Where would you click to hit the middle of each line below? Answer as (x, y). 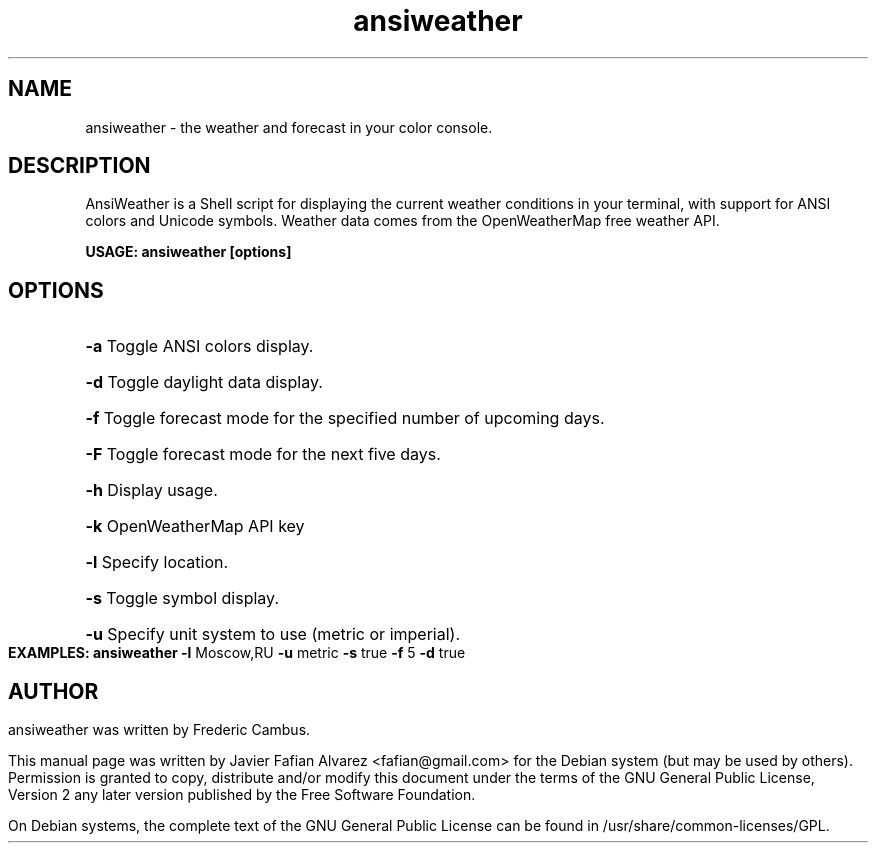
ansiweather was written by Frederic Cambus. (159, 730)
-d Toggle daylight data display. (204, 382)
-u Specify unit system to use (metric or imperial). (272, 634)
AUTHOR (53, 691)
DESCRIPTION (79, 166)
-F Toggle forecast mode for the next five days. (263, 454)
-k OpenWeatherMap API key (195, 526)
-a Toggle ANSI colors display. (199, 346)
